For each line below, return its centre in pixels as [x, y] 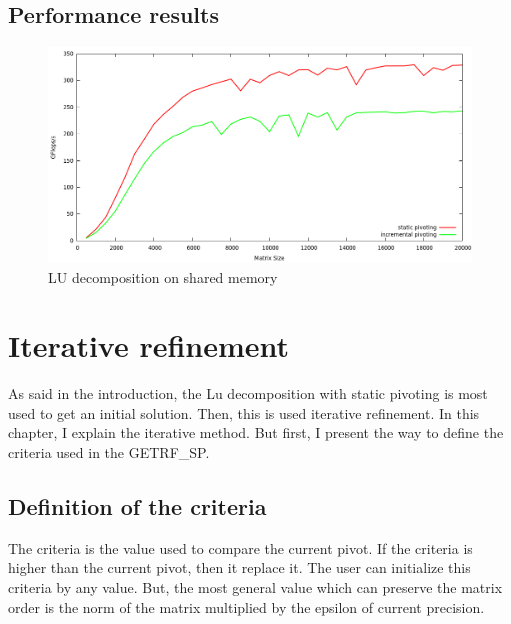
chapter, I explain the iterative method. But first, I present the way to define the [256, 432]
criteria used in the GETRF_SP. [109, 452]
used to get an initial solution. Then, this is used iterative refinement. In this [244, 412]
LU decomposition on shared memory [163, 276]
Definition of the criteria [137, 506]
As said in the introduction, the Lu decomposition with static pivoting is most [248, 393]
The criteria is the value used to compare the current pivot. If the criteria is [240, 547]
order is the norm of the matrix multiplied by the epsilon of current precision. [246, 606]
